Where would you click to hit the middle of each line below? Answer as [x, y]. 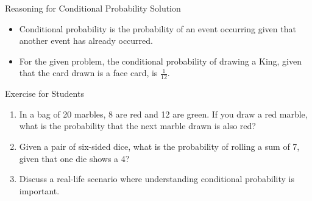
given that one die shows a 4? [74, 158]
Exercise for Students [44, 93]
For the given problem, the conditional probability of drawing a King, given [160, 61]
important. [39, 190]
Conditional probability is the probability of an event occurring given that [158, 28]
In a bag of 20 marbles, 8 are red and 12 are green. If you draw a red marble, [163, 114]
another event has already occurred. [86, 41]
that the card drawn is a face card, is [88, 73]
